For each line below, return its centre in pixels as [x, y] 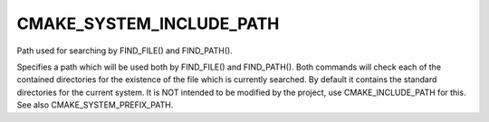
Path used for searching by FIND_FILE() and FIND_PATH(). [125, 51]
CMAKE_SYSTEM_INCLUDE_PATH [148, 23]
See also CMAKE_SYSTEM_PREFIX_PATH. [95, 105]
